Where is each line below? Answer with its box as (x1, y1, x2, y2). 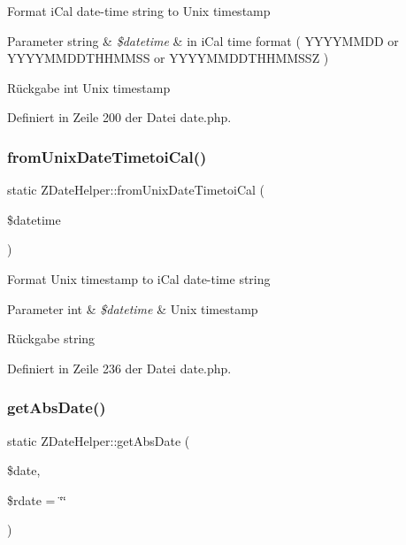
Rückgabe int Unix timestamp (7, 78, 171, 96)
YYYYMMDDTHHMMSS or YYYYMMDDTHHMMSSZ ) (7, 49, 329, 67)
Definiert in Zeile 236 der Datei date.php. (7, 358, 232, 377)
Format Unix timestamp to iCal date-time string (7, 269, 271, 288)
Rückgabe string (7, 329, 96, 348)
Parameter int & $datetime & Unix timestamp (7, 299, 258, 318)
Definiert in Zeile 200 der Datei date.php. (7, 108, 232, 127)
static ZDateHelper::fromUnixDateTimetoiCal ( (7, 180, 265, 199)
